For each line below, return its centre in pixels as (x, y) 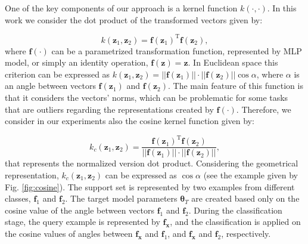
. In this (282, 8)
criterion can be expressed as (57, 74)
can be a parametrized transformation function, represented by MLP (177, 50)
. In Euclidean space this (233, 62)
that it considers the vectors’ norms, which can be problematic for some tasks (147, 98)
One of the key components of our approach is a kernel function (121, 8)
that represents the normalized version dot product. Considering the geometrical (152, 163)
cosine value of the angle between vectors (80, 210)
